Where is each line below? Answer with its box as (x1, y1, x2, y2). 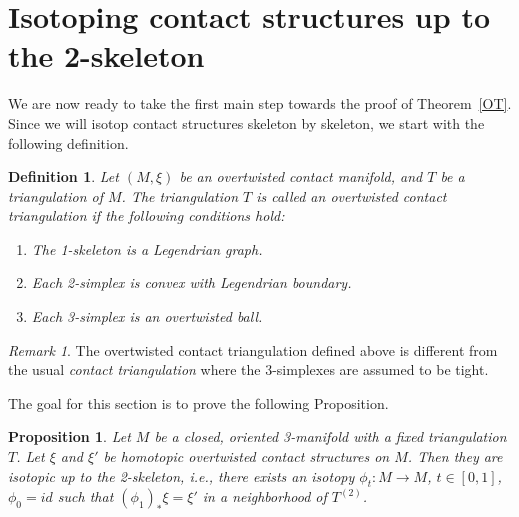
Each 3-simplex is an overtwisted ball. (31, 306, 263, 327)
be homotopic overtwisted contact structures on (103, 446, 390, 467)
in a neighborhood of (202, 486, 327, 507)
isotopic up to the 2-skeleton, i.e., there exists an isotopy (8, 465, 355, 486)
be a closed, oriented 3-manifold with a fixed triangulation (154, 426, 507, 447)
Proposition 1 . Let (8, 426, 131, 447)
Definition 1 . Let (8, 166, 119, 187)
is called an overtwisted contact (256, 185, 447, 206)
